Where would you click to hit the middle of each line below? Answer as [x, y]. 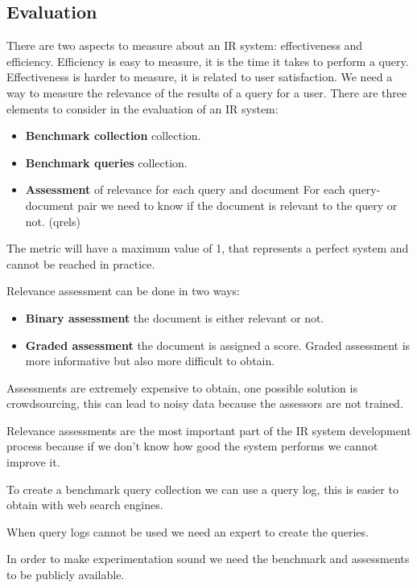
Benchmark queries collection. [106, 162]
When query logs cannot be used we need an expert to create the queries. [188, 531]
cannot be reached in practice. [81, 263]
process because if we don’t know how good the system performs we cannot [192, 446]
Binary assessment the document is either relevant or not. [175, 317]
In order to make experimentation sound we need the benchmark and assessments [208, 559]
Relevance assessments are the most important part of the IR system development [209, 430]
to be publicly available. [66, 575]
